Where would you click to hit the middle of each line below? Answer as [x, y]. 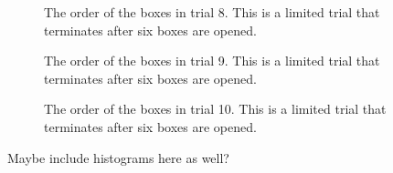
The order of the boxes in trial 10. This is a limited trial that [215, 109]
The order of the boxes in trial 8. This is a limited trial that [212, 12]
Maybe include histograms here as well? [118, 157]
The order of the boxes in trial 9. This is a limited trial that [212, 61]
